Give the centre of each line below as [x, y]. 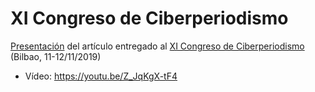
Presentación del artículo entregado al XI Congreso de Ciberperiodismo [157, 46]
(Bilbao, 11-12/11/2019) [56, 56]
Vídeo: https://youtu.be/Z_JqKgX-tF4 [101, 76]
